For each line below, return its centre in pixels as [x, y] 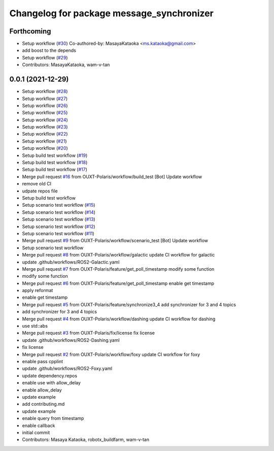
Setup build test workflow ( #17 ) [55, 170]
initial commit [36, 432]
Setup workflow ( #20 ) [45, 148]
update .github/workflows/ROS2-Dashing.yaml [71, 340]
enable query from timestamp [53, 418]
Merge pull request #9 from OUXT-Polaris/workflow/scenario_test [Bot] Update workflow [115, 241]
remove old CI [37, 184]
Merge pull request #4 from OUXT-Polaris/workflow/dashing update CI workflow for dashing [119, 319]
